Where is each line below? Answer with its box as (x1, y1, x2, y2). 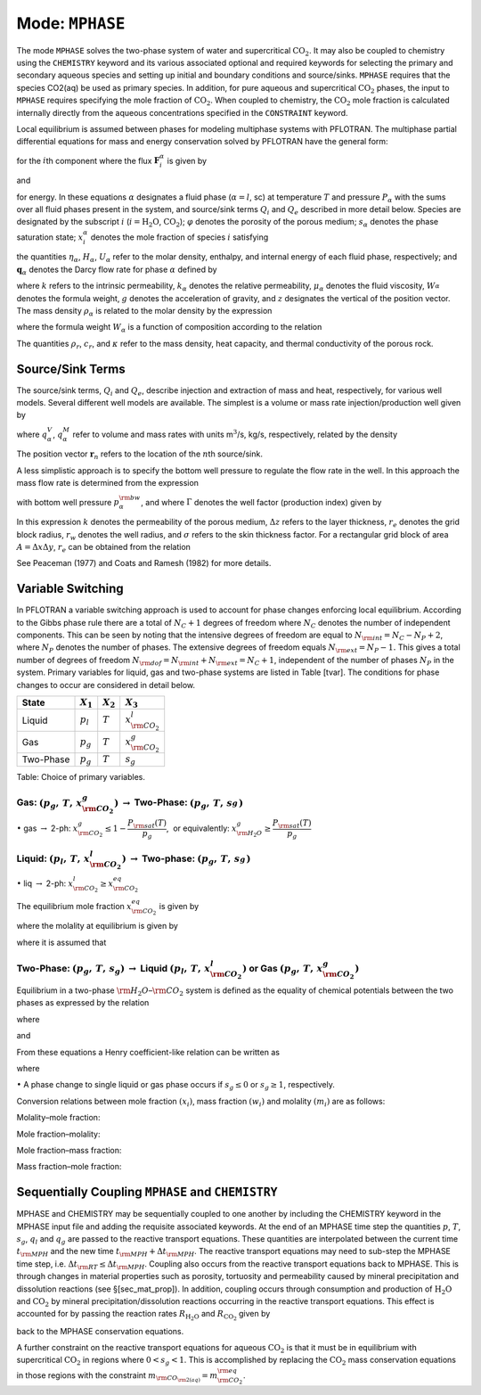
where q (16, 429, 48, 439)
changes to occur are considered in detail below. (16, 679, 196, 690)
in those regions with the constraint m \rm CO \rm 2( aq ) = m (16, 1369, 218, 1383)
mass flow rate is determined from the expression (16, 478, 200, 488)
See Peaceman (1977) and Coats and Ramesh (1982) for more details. (16, 558, 272, 569)
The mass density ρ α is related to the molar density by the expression (16, 305, 273, 318)
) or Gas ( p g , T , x (241, 962, 323, 976)
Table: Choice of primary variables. (16, 771, 146, 782)
